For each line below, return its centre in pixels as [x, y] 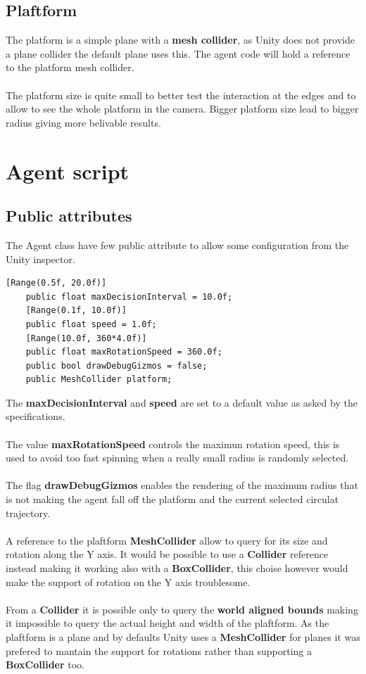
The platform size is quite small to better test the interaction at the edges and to [181, 95]
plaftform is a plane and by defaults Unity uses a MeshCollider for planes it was [183, 636]
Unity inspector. [40, 259]
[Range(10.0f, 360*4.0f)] [86, 338]
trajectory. [28, 513]
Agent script [68, 171]
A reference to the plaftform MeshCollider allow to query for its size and [167, 540]
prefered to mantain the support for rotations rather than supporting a [159, 650]
